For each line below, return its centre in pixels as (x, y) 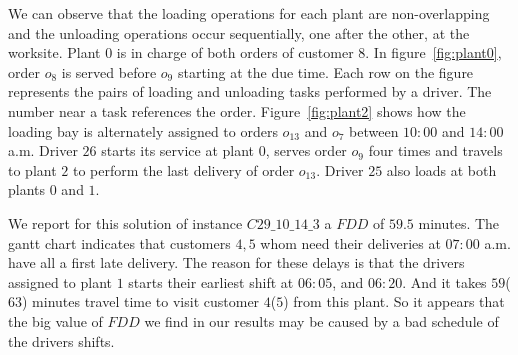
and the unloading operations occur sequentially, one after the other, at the (239, 32)
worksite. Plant (54, 52)
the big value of (55, 320)
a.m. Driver (43, 150)
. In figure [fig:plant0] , (433, 52)
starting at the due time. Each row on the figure (325, 71)
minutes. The (459, 222)
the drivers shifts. (61, 340)
